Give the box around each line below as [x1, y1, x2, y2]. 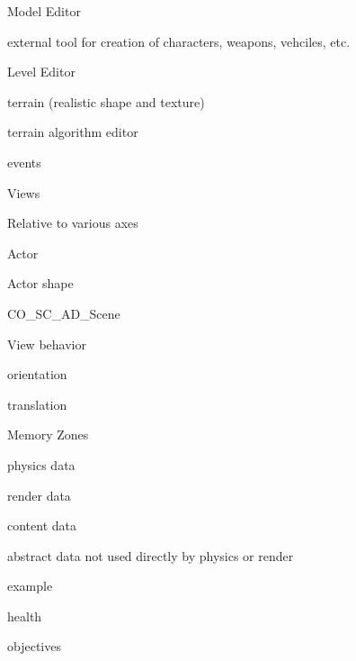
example [7, 576, 53, 595]
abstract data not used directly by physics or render [7, 546, 294, 565]
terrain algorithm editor [7, 122, 138, 141]
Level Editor [7, 62, 76, 81]
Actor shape [7, 274, 74, 293]
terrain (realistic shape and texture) [7, 92, 205, 111]
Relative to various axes [7, 213, 138, 232]
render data [7, 485, 71, 504]
